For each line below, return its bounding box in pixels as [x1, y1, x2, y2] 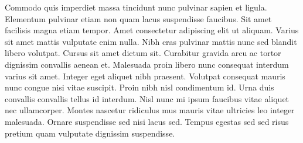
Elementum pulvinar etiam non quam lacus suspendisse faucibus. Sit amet [5, 12, 272, 25]
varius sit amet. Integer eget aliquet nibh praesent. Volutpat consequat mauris [5, 69, 285, 82]
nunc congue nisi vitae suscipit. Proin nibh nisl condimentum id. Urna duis [5, 81, 274, 93]
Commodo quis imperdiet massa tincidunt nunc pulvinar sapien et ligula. [5, 1, 267, 13]
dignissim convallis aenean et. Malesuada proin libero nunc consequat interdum [5, 58, 289, 70]
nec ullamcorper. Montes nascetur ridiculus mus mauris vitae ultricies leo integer [5, 104, 295, 116]
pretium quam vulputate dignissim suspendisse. [5, 127, 175, 139]
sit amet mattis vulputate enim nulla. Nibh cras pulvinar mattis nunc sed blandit [5, 35, 297, 47]
